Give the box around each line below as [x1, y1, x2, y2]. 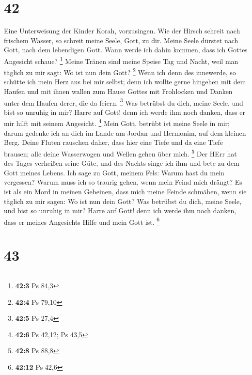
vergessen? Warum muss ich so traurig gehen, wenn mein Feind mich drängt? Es [4, 177, 242, 187]
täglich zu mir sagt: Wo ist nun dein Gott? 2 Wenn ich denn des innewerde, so [4, 66, 236, 77]
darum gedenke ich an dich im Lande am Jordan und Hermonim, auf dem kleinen [4, 127, 246, 138]
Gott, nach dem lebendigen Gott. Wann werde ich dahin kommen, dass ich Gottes [4, 45, 248, 55]
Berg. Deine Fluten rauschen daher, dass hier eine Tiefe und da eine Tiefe [4, 137, 223, 147]
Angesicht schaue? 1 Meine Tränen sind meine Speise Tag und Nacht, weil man [4, 54, 238, 66]
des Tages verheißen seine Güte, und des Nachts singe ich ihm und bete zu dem [4, 158, 239, 168]
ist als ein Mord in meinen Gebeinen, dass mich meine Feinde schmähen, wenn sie [4, 186, 247, 196]
